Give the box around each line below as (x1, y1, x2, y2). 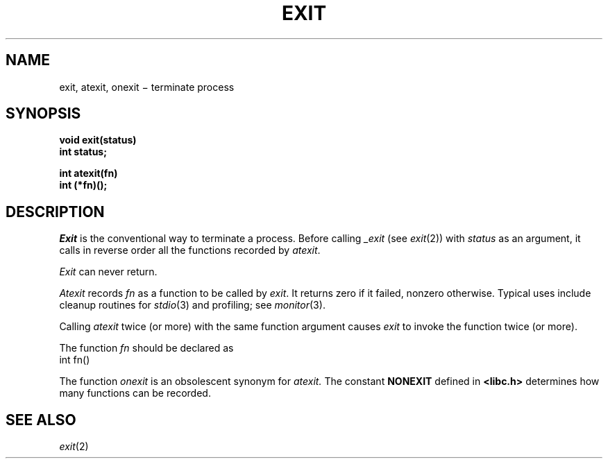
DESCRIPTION (6, 203, 105, 221)
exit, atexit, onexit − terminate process (59, 80, 235, 93)
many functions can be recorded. (59, 387, 211, 399)
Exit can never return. (59, 266, 158, 278)
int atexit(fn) (59, 167, 118, 180)
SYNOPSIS (6, 105, 81, 123)
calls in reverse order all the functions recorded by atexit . (59, 244, 321, 257)
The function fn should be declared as (59, 342, 234, 354)
